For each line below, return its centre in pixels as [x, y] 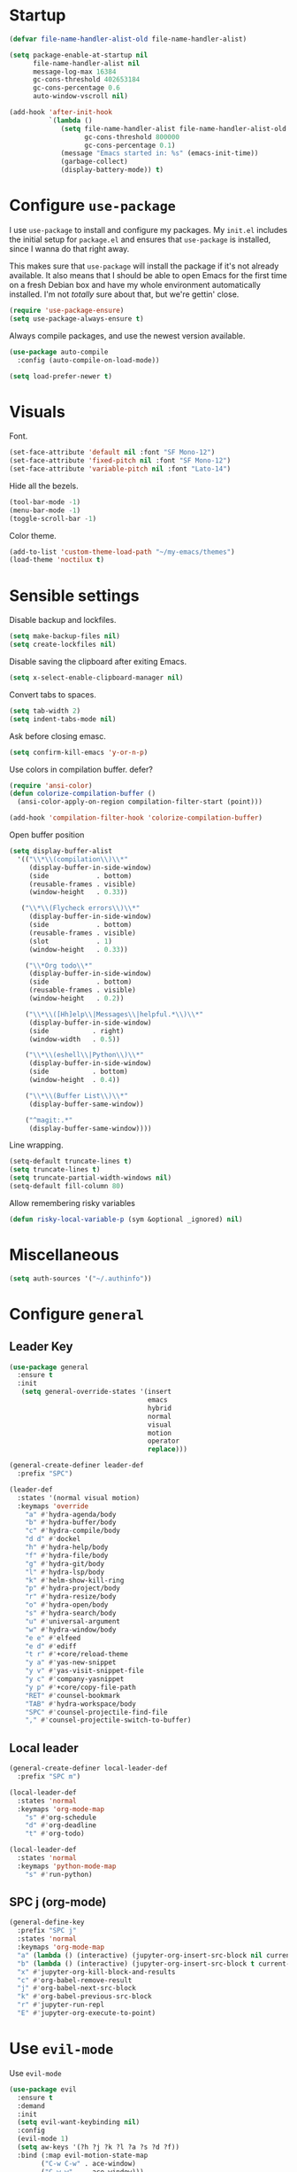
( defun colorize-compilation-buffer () [83, 794]
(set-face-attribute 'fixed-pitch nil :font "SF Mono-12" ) [120, 461]
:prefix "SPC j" [47, 1931]
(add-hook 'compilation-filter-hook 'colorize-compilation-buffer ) [136, 818]
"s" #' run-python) [59, 1874]
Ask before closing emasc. [57, 736]
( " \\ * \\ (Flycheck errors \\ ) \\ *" [80, 908]
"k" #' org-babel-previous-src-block [84, 1997]
